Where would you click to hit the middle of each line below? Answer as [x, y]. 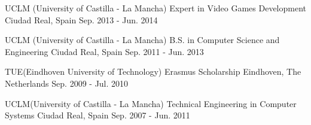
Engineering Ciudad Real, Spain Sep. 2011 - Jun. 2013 [104, 51]
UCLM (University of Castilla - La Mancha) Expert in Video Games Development [156, 8]
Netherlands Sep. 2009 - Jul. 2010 [67, 83]
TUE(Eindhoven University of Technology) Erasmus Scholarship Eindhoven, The [153, 71]
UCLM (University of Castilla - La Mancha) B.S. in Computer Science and [142, 40]
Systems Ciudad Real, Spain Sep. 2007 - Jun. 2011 [97, 115]
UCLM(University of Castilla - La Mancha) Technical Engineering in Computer [151, 103]
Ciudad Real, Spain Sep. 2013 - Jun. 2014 [81, 19]
